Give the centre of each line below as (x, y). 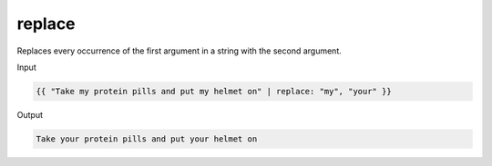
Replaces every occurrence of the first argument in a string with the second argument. (179, 51)
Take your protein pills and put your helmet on (147, 139)
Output (30, 114)
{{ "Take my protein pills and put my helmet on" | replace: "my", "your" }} (214, 91)
